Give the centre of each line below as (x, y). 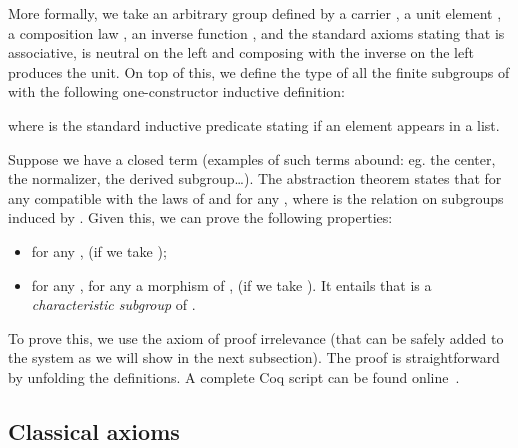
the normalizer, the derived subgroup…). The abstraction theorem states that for (255, 178)
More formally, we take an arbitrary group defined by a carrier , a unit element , (255, 13)
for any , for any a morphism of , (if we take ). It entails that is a (231, 284)
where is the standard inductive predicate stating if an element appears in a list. (254, 124)
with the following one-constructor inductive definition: (176, 91)
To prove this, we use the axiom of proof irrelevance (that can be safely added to (256, 337)
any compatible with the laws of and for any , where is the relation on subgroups (256, 197)
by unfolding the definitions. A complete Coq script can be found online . (234, 376)
